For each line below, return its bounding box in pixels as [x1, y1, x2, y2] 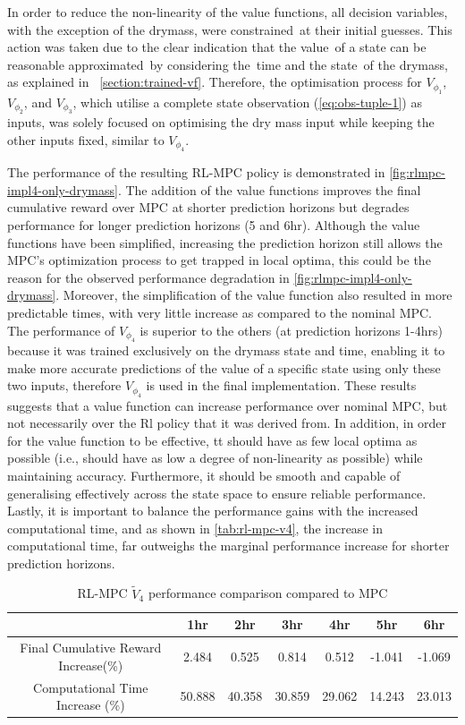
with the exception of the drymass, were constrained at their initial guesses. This [7, 20, 452, 38]
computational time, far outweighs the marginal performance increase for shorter [7, 536, 450, 555]
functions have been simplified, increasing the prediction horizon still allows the [7, 233, 443, 252]
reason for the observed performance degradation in [7, 268, 290, 286]
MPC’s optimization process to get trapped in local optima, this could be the [7, 251, 431, 269]
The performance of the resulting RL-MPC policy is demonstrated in [7, 163, 385, 182]
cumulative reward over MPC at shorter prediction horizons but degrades [7, 198, 410, 217]
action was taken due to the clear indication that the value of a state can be [7, 38, 427, 56]
